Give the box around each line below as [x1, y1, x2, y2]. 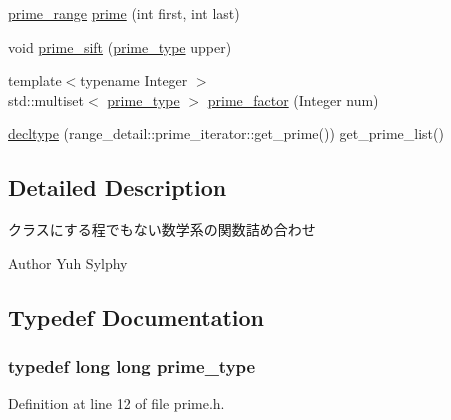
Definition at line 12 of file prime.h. [8, 393, 225, 414]
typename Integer [80, 70, 188, 91]
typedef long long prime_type [8, 354, 256, 379]
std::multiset [8, 89, 84, 110]
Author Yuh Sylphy [8, 252, 128, 273]
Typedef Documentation [8, 301, 264, 332]
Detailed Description [8, 172, 227, 203]
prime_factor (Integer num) [207, 89, 379, 110]
